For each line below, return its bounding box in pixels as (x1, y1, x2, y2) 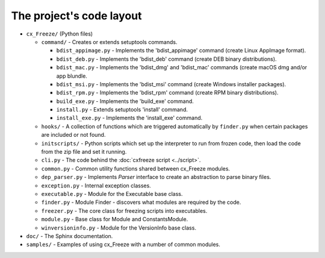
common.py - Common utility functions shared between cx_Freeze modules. (41, 165, 231, 172)
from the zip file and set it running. (41, 148, 127, 156)
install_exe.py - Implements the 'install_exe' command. (56, 115, 203, 122)
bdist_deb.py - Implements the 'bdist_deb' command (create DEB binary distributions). (56, 55, 277, 63)
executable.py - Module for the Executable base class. (41, 190, 183, 197)
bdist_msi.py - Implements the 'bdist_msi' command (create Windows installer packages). (56, 80, 286, 87)
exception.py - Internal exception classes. (41, 181, 152, 189)
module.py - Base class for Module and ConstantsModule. (41, 216, 188, 223)
